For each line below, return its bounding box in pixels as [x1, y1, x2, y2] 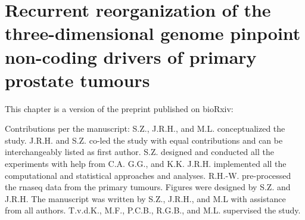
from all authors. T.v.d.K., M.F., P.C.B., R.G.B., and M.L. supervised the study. [5, 204, 301, 216]
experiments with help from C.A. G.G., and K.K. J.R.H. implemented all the [5, 157, 287, 170]
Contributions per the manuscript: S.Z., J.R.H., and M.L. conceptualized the [5, 122, 285, 135]
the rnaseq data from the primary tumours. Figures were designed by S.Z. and [5, 181, 291, 193]
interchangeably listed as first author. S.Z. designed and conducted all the [5, 145, 274, 158]
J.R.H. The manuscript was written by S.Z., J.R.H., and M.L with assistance [5, 192, 286, 204]
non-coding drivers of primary [5, 44, 257, 69]
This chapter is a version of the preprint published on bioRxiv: [5, 102, 234, 114]
